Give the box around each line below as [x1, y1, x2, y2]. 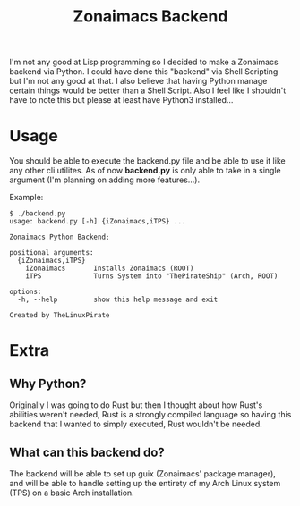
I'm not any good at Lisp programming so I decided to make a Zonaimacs [9, 56, 279, 68]
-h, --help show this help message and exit [17, 295, 219, 305]
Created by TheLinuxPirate [9, 311, 110, 320]
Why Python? [9, 375, 87, 391]
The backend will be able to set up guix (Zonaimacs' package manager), [9, 468, 276, 479]
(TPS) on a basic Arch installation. [9, 487, 134, 498]
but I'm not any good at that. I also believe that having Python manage [9, 76, 268, 87]
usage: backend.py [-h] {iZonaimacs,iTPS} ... [9, 217, 186, 226]
